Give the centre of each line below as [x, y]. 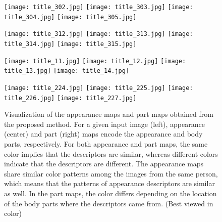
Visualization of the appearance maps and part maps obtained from [109, 114]
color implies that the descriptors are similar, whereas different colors [111, 153]
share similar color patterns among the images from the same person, [111, 173]
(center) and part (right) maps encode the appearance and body [103, 134]
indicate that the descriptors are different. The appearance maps [104, 164]
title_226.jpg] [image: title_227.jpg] [70, 98]
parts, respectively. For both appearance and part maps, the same [106, 144]
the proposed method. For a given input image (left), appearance [104, 124]
